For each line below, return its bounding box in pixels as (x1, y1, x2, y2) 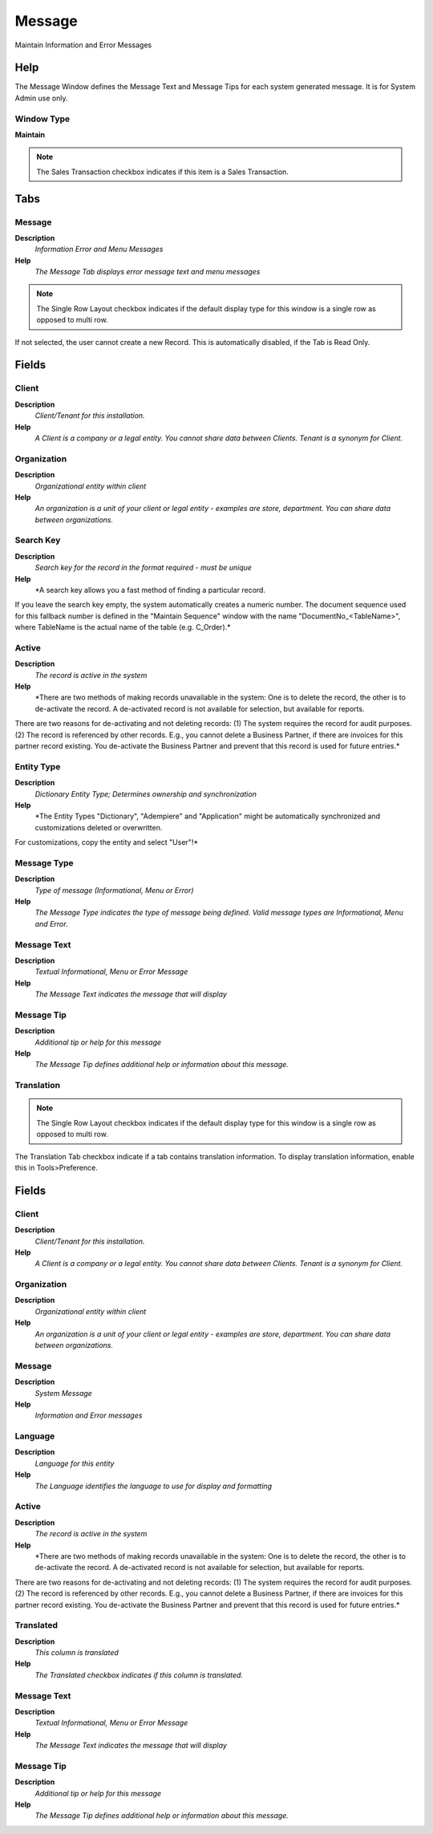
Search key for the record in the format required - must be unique (34, 562, 253, 573)
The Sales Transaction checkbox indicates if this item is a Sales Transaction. (36, 167, 289, 177)
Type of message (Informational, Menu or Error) (34, 885, 194, 895)
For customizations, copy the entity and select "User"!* (14, 838, 199, 847)
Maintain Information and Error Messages (14, 40, 152, 50)
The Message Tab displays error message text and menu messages (34, 267, 261, 277)
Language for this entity (34, 1459, 115, 1468)
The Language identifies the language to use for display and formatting (34, 1481, 273, 1491)
